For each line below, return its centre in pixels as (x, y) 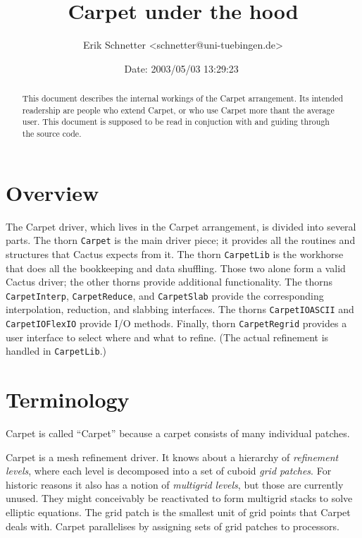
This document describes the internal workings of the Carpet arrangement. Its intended (183, 98)
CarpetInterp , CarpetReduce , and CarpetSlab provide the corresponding (165, 295)
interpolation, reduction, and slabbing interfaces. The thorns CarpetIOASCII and (180, 309)
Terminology (68, 399)
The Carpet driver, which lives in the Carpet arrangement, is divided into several (181, 226)
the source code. (52, 134)
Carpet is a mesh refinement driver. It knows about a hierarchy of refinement (172, 457)
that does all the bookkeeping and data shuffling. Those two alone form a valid (176, 268)
